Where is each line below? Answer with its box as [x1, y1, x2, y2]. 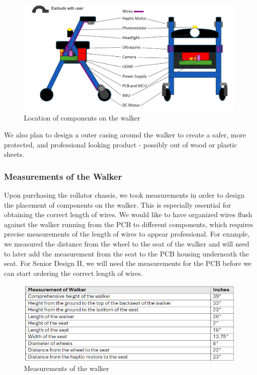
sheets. [4, 149, 24, 159]
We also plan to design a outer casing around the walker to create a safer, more [4, 129, 246, 140]
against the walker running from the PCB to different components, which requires [4, 219, 254, 229]
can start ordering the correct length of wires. [4, 267, 143, 278]
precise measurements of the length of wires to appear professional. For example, [4, 229, 250, 239]
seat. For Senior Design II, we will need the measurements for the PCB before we [4, 258, 252, 268]
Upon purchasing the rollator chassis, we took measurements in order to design [4, 190, 245, 200]
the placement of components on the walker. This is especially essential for [4, 199, 231, 210]
